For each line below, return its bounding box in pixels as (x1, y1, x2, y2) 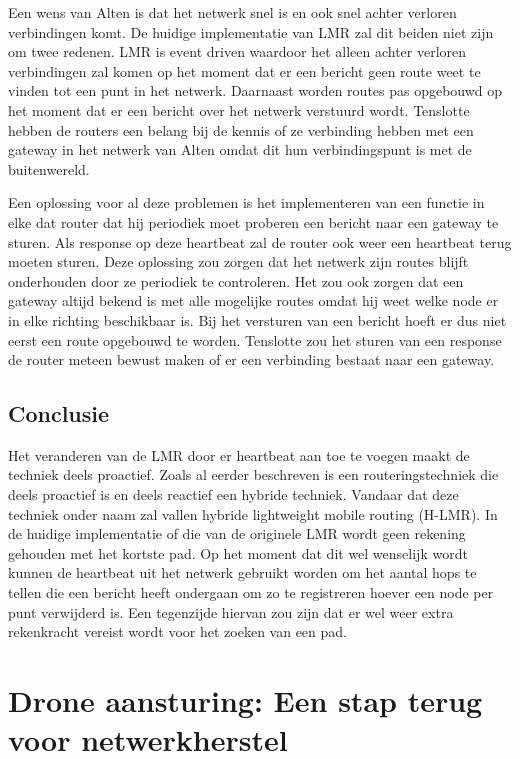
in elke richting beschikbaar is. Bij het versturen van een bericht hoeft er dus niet (8, 309, 507, 330)
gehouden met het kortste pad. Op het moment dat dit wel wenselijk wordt (8, 542, 468, 563)
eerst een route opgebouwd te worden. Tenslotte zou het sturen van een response (8, 329, 502, 350)
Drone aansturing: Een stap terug (8, 680, 483, 721)
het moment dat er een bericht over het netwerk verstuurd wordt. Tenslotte (8, 99, 470, 120)
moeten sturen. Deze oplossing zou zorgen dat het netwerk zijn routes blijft (8, 251, 469, 272)
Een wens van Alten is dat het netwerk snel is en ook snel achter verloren (8, 2, 457, 22)
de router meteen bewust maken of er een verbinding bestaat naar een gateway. (8, 349, 495, 370)
